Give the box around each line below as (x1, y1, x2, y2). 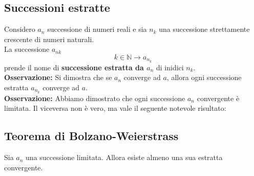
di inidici (156, 62, 184, 72)
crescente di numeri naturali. (4, 33, 94, 44)
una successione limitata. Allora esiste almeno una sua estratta (26, 152, 223, 163)
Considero (4, 24, 35, 34)
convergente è (197, 92, 240, 103)
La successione (4, 44, 50, 54)
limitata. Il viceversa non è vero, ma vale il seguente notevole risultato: (4, 103, 226, 113)
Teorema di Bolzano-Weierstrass (4, 128, 179, 144)
